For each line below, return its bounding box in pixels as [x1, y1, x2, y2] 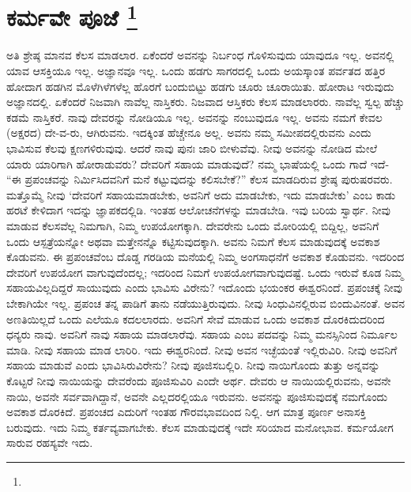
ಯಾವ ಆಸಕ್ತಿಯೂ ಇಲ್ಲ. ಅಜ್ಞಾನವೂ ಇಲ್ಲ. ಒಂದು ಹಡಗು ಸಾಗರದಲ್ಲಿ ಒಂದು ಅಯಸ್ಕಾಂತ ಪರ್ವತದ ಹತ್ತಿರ [6, 62, 386, 79]
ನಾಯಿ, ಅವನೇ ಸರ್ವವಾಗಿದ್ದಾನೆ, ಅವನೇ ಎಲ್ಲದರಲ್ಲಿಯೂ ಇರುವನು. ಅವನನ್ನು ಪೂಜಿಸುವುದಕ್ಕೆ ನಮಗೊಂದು [6, 388, 388, 404]
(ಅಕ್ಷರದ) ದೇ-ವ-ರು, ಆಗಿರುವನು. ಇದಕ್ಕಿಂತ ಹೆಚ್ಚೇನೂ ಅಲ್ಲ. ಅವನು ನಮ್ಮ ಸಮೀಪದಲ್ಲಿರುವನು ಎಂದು [6, 124, 371, 141]
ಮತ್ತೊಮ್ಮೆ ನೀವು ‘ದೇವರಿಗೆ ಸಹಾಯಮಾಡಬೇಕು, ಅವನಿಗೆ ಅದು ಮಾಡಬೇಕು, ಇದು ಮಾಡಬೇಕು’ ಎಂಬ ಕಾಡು [6, 186, 396, 202]
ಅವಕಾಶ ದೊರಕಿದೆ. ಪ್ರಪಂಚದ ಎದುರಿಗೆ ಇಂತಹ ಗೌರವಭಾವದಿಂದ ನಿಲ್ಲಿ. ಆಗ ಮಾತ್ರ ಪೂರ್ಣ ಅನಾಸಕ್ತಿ [6, 403, 367, 420]
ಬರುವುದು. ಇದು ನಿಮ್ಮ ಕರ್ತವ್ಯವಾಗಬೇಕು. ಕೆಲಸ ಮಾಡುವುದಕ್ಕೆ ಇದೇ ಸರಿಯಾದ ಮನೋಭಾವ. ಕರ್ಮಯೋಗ [6, 418, 394, 435]
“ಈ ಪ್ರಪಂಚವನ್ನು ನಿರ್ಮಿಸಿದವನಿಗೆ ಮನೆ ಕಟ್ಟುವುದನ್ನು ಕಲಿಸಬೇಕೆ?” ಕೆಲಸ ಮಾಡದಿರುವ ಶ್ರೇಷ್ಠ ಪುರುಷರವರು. [6, 171, 393, 187]
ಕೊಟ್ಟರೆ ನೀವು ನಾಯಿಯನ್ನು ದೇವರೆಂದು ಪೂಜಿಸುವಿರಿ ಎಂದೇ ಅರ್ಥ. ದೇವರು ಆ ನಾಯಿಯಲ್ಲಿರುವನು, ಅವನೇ [6, 372, 391, 388]
